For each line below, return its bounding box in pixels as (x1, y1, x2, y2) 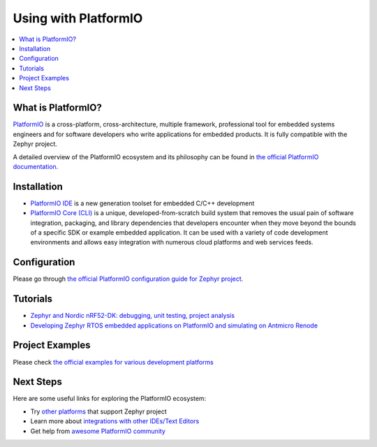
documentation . (13, 162, 59, 170)
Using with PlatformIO (13, 10, 143, 26)
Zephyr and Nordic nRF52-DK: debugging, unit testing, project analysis (30, 312, 235, 320)
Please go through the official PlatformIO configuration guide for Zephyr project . (13, 274, 244, 283)
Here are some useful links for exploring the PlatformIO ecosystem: (13, 395, 207, 403)
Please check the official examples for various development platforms (13, 358, 214, 366)
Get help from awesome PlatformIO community (30, 427, 165, 435)
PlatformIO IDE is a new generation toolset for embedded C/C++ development (30, 199, 255, 207)
